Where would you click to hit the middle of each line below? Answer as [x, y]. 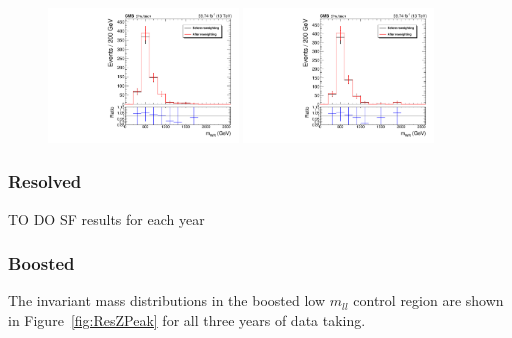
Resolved [45, 181]
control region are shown [428, 300]
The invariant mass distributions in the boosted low [167, 300]
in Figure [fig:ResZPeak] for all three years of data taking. [187, 320]
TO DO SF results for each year [106, 218]
